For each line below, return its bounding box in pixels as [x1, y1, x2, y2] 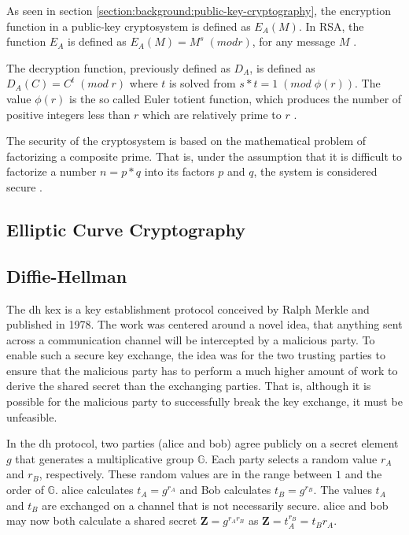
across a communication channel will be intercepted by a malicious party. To [6, 331, 375, 347]
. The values [313, 481, 372, 498]
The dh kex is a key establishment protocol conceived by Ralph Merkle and [6, 300, 370, 317]
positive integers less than [6, 106, 131, 122]
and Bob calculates [179, 481, 271, 498]
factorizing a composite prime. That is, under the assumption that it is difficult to [6, 147, 402, 164]
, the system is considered [253, 163, 378, 180]
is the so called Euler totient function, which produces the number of [68, 90, 402, 106]
